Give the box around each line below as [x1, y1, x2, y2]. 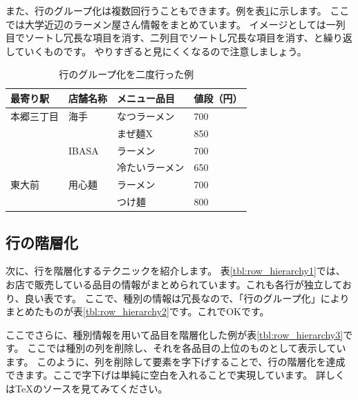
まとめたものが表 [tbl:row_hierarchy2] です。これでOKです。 [6, 304, 270, 319]
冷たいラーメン [117, 160, 185, 174]
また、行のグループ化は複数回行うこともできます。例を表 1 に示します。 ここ [6, 3, 350, 17]
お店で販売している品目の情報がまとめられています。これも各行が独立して [6, 277, 342, 291]
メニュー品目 [117, 90, 175, 105]
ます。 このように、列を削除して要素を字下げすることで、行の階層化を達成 [6, 354, 346, 368]
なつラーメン [117, 108, 175, 123]
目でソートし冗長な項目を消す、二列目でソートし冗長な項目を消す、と [6, 30, 323, 45]
